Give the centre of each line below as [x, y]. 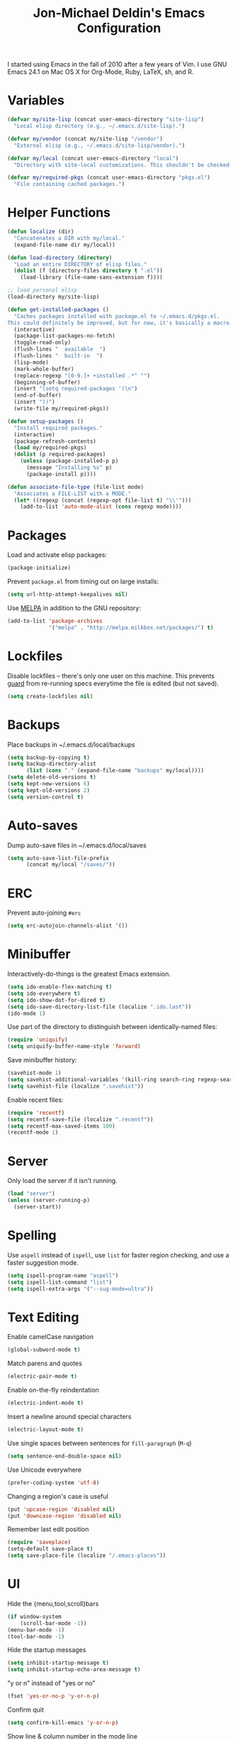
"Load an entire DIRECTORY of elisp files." [80, 264]
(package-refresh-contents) [55, 441]
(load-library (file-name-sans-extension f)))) [91, 277]
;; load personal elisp [42, 290]
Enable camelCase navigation [51, 1337]
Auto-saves [42, 825]
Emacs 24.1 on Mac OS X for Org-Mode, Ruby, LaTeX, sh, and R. [101, 72]
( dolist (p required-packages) [60, 455]
